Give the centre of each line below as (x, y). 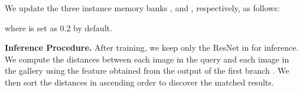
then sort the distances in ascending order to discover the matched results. (139, 82)
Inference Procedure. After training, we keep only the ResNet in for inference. (152, 47)
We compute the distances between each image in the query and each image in (147, 59)
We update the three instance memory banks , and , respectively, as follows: (142, 8)
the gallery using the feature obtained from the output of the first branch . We (147, 70)
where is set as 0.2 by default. (58, 27)
